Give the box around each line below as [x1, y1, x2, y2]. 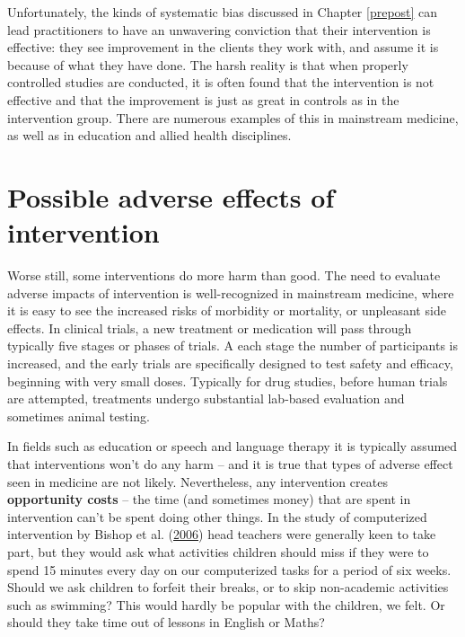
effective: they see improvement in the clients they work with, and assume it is [7, 38, 439, 57]
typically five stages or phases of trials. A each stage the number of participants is [7, 336, 459, 355]
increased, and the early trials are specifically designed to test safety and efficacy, [7, 354, 453, 373]
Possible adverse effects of [7, 178, 335, 215]
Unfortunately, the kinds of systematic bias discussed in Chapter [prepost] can [7, 3, 438, 21]
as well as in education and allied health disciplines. [7, 126, 292, 145]
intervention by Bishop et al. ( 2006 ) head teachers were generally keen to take [7, 525, 436, 544]
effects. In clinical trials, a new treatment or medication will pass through [7, 318, 412, 337]
